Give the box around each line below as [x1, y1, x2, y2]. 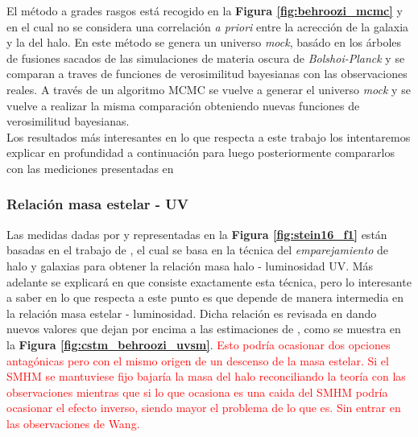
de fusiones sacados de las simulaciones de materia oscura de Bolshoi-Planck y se [6, 49, 405, 66]
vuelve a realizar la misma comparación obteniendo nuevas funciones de [6, 97, 360, 113]
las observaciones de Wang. [6, 414, 140, 431]
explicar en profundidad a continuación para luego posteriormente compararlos [6, 144, 395, 161]
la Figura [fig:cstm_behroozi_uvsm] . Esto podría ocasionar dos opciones [6, 336, 391, 352]
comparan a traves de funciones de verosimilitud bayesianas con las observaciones [6, 65, 408, 82]
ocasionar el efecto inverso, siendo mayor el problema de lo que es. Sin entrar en [6, 399, 401, 416]
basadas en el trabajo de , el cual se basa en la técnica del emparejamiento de [6, 241, 388, 258]
